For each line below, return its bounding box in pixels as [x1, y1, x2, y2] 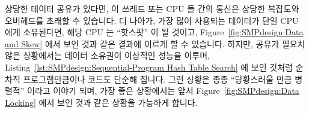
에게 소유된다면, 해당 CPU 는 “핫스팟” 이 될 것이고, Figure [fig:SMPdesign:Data [5, 26, 304, 38]
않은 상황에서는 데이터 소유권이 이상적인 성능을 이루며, [5, 49, 210, 62]
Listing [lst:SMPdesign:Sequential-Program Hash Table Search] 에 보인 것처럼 [5, 60, 293, 73]
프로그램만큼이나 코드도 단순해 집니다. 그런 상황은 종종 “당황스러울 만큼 [23, 72, 292, 85]
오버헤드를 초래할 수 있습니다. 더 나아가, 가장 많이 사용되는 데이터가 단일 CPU [5, 14, 299, 26]
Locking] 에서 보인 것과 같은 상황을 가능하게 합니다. [5, 96, 198, 108]
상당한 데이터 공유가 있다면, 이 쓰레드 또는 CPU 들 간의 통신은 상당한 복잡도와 [5, 2, 299, 14]
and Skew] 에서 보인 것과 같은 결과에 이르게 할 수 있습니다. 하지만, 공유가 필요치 [5, 37, 305, 50]
